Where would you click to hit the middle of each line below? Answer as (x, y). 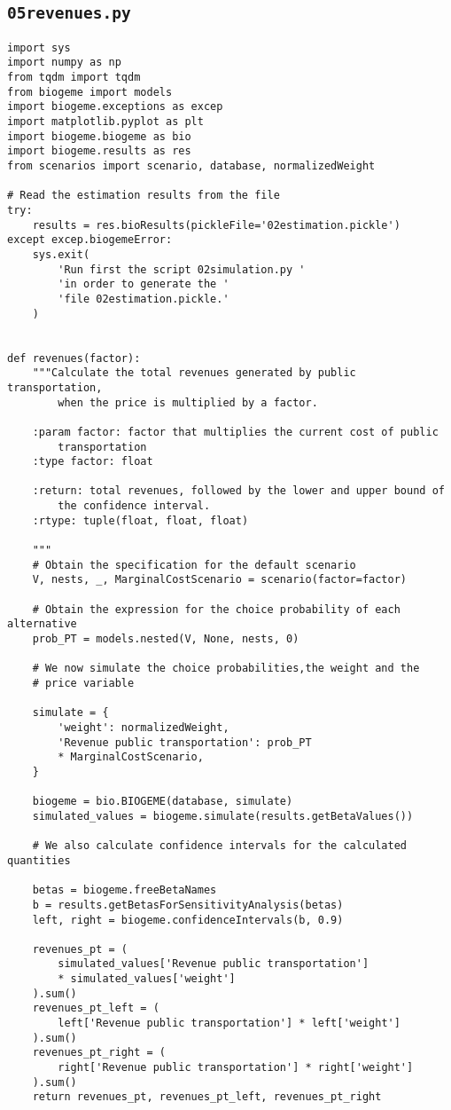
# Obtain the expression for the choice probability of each (216, 609)
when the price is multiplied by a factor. (188, 402)
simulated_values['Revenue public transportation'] (214, 964)
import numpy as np (64, 63)
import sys (39, 47)
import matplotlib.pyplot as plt (105, 122)
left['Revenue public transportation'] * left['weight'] (229, 1023)
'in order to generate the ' (144, 284)
